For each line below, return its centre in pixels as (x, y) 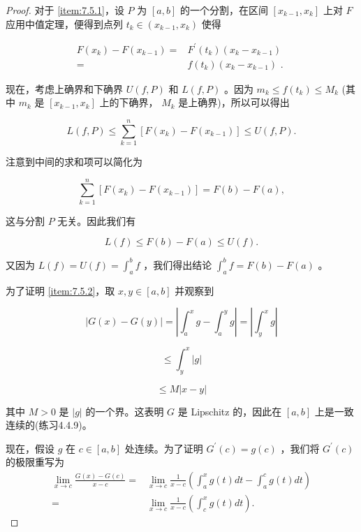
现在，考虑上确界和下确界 (64, 88)
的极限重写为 (35, 462)
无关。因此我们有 (97, 220)
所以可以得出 (260, 102)
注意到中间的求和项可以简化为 (74, 162)
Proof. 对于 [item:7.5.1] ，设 (65, 10)
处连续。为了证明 (164, 448)
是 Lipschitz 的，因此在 (230, 411)
